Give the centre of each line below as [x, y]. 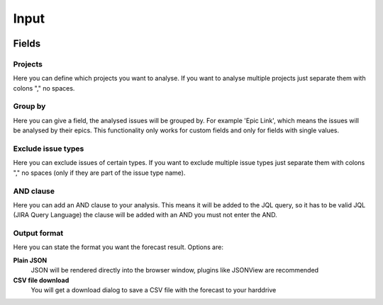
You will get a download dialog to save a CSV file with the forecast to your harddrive [154, 290]
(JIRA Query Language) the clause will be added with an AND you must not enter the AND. [145, 215]
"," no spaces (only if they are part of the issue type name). [99, 173]
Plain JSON [30, 260]
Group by [29, 106]
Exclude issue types [49, 149]
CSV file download [41, 280]
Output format [38, 234]
